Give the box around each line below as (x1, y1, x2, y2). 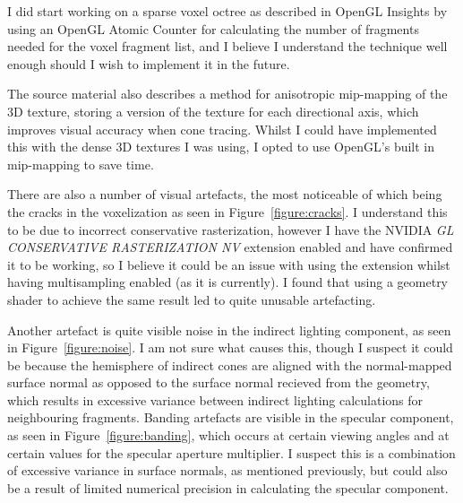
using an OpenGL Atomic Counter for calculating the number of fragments (7, 19, 419, 38)
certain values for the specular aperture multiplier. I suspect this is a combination (7, 443, 456, 462)
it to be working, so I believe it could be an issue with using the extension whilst (7, 255, 450, 273)
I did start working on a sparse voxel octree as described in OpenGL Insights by (7, 2, 448, 20)
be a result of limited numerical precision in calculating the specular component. (7, 478, 449, 497)
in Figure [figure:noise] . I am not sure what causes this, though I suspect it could (7, 338, 453, 357)
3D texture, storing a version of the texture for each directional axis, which (7, 101, 419, 120)
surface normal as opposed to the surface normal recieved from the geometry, (7, 373, 430, 392)
